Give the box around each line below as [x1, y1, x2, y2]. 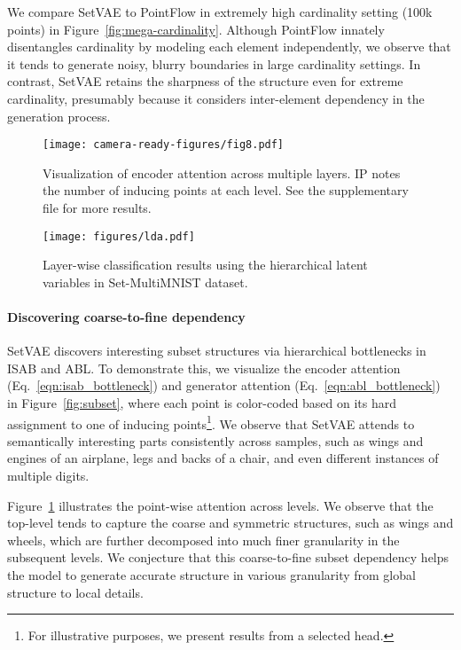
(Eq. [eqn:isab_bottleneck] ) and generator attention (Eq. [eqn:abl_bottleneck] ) [7, 376, 441, 395]
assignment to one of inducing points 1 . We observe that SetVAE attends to [7, 411, 415, 433]
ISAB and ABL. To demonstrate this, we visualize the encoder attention [7, 358, 401, 377]
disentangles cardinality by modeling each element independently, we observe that [7, 37, 451, 56]
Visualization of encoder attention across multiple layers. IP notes [43, 163, 401, 182]
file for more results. [43, 199, 152, 216]
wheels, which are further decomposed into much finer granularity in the [7, 530, 400, 549]
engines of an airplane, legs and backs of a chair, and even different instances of [7, 449, 439, 467]
